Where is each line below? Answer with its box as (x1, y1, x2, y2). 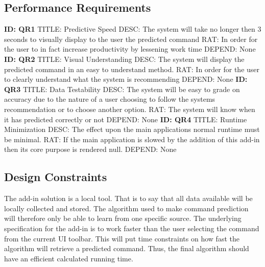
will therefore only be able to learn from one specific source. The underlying (4, 213, 242, 224)
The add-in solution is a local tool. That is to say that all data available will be (4, 193, 253, 204)
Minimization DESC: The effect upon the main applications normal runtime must (4, 124, 260, 135)
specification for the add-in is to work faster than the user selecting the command (4, 222, 259, 233)
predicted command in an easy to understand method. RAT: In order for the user (4, 63, 260, 74)
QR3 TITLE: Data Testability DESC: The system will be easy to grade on (4, 83, 240, 94)
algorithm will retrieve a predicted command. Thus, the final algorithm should (4, 243, 249, 254)
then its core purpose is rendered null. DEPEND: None (4, 144, 177, 154)
